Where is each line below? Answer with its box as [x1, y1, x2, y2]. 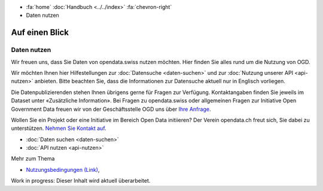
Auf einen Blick [11, 28, 69, 38]
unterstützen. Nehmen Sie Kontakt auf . [11, 125, 107, 132]
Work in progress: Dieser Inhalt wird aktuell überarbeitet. [11, 177, 151, 184]
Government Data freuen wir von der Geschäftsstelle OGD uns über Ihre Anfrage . [11, 105, 211, 113]
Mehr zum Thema [11, 155, 55, 162]
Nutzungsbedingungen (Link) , [26, 166, 100, 173]
